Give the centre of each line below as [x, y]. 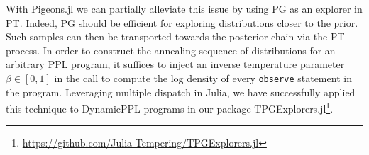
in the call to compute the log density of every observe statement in [203, 77]
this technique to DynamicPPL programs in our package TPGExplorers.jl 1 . [170, 107]
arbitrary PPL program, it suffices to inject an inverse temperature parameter [175, 64]
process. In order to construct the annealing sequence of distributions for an [171, 50]
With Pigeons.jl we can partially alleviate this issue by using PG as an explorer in [184, 8]
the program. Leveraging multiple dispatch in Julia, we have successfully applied [181, 92]
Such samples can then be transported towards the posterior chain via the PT [175, 36]
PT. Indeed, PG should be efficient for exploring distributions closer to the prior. [182, 22]
